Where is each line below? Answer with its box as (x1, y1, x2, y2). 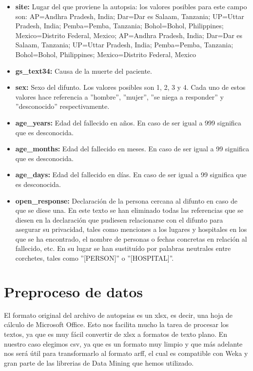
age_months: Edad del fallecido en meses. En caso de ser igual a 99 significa (15, 144, 249, 154)
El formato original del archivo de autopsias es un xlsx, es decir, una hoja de (4, 309, 233, 320)
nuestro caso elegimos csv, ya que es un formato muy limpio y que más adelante (4, 338, 243, 349)
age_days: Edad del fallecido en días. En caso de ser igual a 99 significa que (15, 169, 247, 180)
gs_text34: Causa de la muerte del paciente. (15, 65, 152, 76)
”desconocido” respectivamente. (15, 101, 110, 111)
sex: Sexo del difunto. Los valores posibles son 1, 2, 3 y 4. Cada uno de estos (15, 82, 246, 92)
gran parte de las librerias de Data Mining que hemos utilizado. (4, 357, 194, 368)
